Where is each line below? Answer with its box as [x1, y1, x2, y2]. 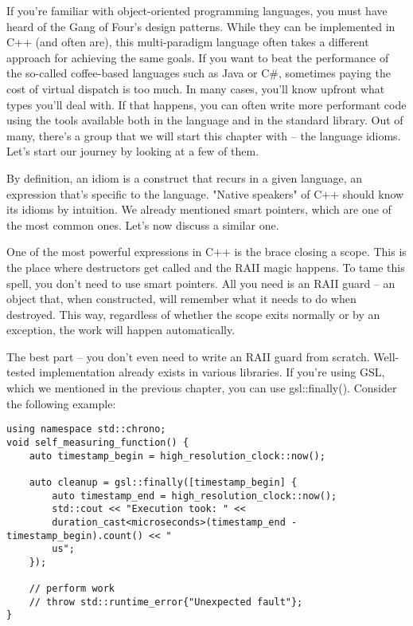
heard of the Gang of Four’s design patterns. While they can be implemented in [6, 18, 395, 34]
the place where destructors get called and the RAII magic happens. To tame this [6, 258, 405, 275]
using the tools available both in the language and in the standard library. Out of [6, 112, 403, 128]
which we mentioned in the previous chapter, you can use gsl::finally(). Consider [6, 380, 397, 396]
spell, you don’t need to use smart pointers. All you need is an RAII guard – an [6, 274, 395, 291]
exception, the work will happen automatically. [6, 321, 236, 338]
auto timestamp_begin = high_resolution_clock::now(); [29, 450, 325, 462]
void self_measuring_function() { [6, 436, 189, 448]
